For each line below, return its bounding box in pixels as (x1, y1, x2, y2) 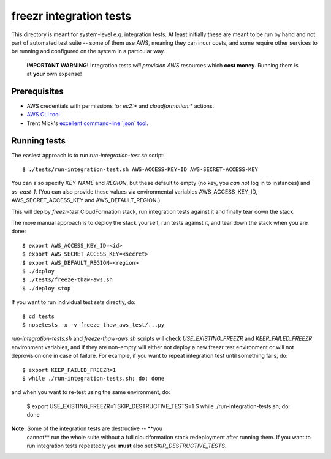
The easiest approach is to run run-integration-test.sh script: (11, 151, 165, 159)
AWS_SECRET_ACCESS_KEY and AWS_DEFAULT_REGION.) (11, 197, 161, 204)
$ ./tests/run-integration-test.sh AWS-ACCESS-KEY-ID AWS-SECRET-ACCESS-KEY (22, 166, 259, 173)
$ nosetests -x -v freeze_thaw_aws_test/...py (22, 321, 165, 328)
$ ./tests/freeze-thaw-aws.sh (22, 276, 113, 283)
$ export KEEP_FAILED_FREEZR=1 (22, 366, 116, 373)
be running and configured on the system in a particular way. (11, 48, 165, 55)
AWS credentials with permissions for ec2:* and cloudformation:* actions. (26, 102, 215, 110)
